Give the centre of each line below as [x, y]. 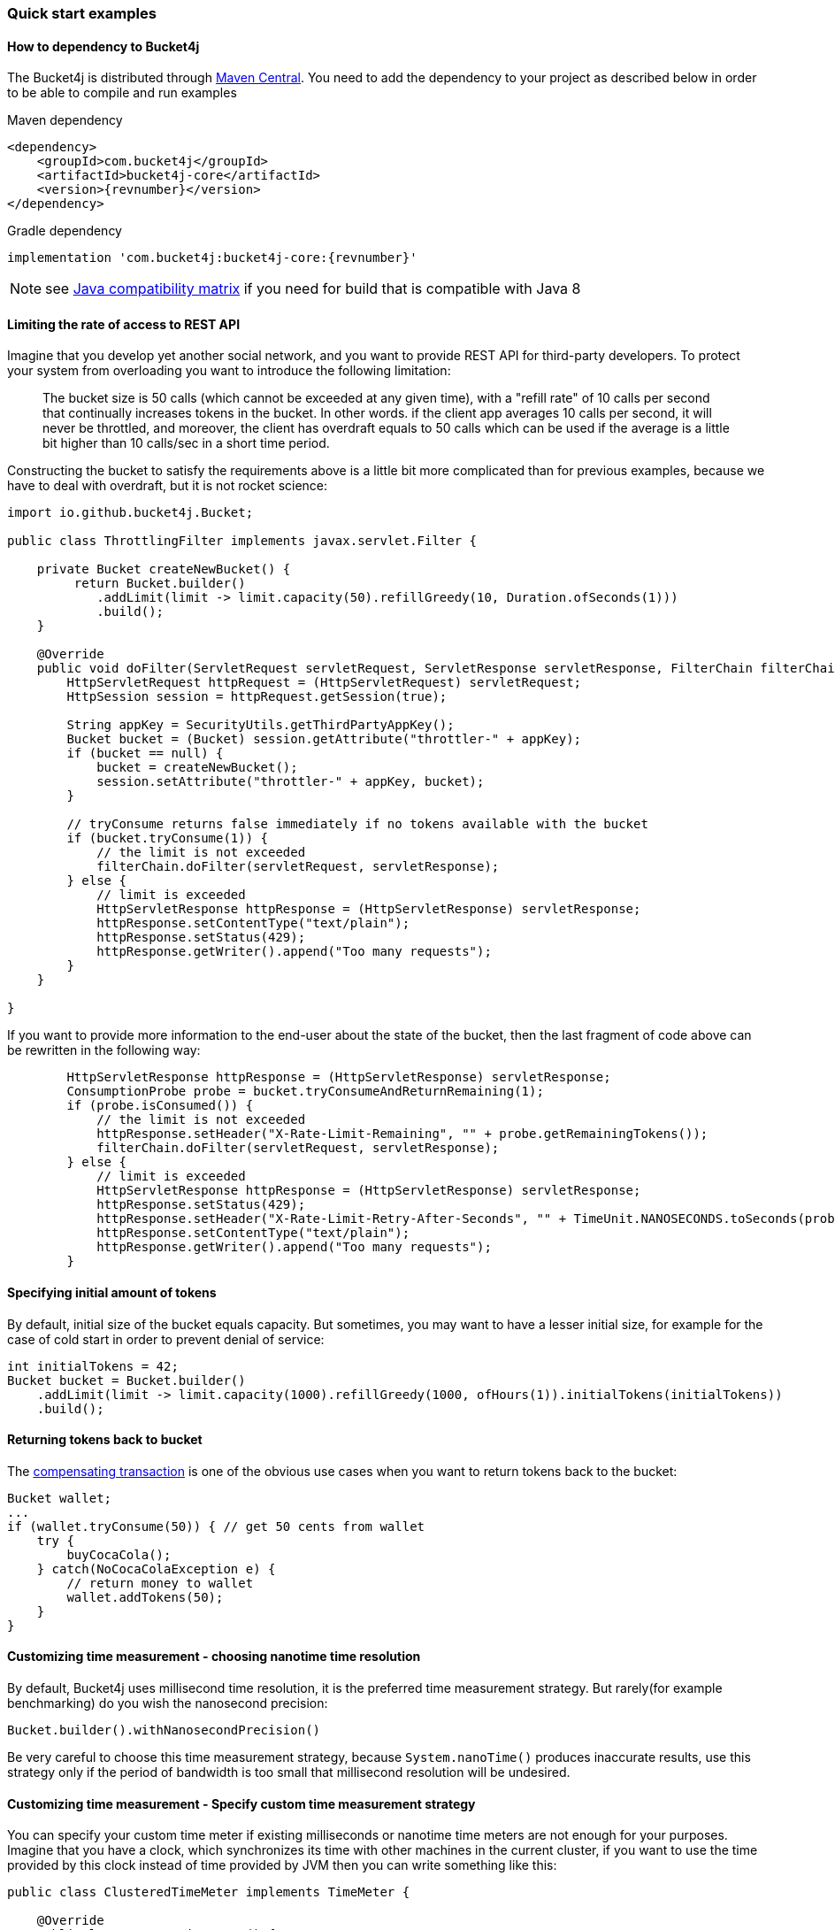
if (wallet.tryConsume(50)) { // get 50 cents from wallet [216, 1526]
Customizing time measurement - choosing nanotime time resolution [214, 1657]
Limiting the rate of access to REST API [124, 324]
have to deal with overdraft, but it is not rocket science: [168, 486]
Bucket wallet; [60, 1498]
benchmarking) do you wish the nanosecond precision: [168, 1703]
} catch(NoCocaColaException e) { [156, 1569]
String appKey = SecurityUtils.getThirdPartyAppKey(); [260, 725]
